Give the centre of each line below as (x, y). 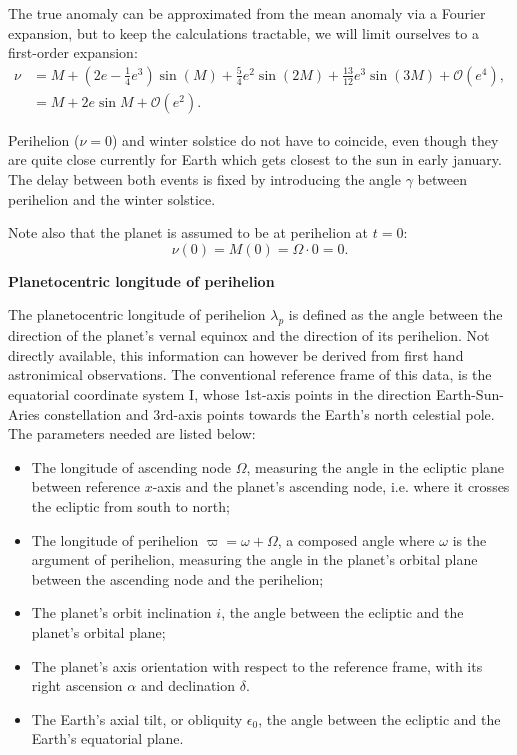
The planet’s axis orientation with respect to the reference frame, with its (257, 665)
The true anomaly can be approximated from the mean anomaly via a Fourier (247, 13)
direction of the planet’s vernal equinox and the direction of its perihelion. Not (249, 335)
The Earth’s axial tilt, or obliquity (137, 718)
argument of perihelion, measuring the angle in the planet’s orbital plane (254, 559)
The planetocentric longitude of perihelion (137, 314)
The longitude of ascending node (131, 466)
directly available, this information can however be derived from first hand (236, 354)
